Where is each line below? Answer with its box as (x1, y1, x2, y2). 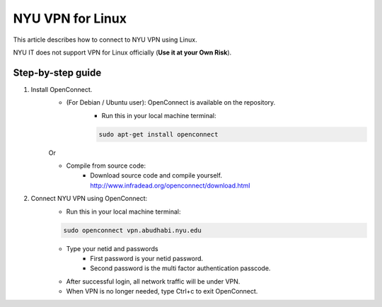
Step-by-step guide (13, 66, 102, 79)
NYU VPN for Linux (13, 11, 127, 26)
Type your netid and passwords (66, 244, 158, 253)
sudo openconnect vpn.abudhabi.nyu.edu (63, 226, 202, 234)
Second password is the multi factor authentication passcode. (90, 264, 271, 272)
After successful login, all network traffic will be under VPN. (66, 277, 241, 286)
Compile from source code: (66, 161, 146, 170)
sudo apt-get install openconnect (98, 130, 219, 138)
